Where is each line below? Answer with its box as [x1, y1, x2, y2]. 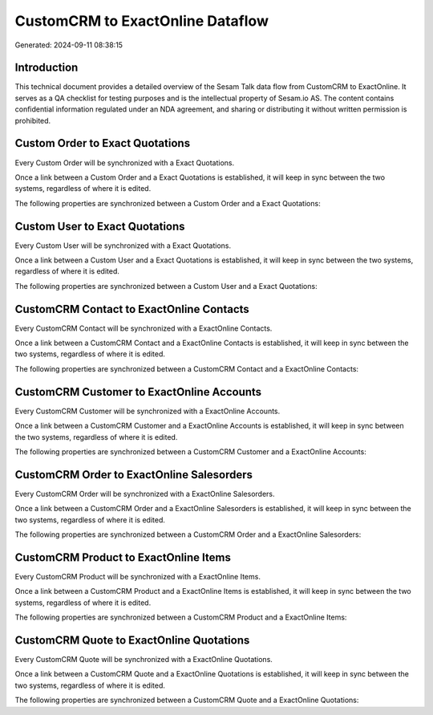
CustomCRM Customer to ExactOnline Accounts [14, 385, 262, 399]
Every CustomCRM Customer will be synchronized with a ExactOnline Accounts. [14, 406, 281, 416]
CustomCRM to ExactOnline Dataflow [14, 12, 269, 30]
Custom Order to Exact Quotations [14, 136, 191, 150]
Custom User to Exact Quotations [14, 219, 185, 233]
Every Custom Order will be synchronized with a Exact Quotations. [14, 157, 235, 168]
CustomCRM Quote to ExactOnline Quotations [14, 633, 250, 647]
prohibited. [14, 116, 51, 125]
